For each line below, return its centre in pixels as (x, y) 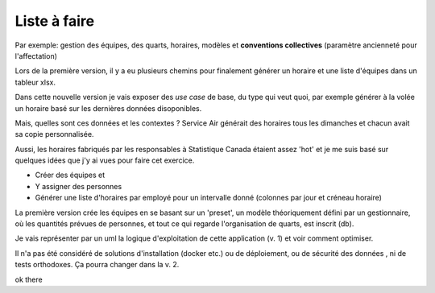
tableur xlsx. (35, 82)
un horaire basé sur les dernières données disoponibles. (108, 108)
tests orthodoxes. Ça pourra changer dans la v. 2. (97, 265)
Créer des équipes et (70, 175)
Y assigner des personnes (79, 186)
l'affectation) (36, 56)
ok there (29, 279)
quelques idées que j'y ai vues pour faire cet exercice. (105, 160)
